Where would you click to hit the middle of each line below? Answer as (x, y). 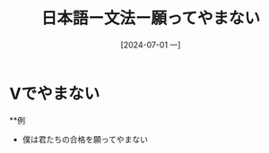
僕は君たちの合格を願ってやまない (85, 139)
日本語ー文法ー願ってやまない (151, 18)
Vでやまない (55, 93)
